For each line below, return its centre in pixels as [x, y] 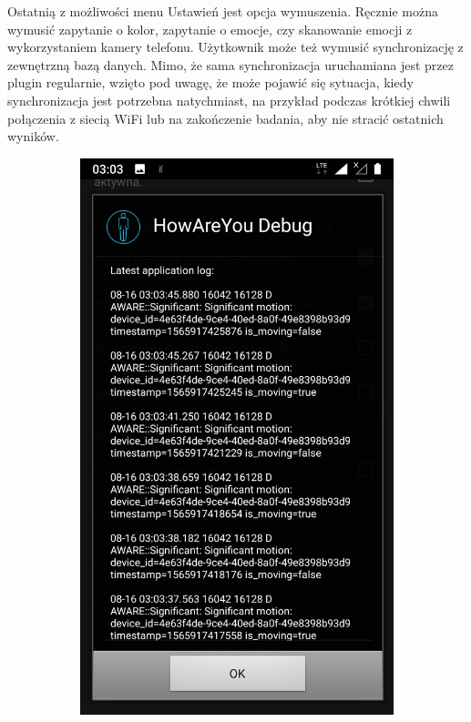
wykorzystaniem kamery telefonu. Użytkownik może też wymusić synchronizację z [235, 47]
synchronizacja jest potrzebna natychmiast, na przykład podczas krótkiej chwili [229, 100]
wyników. [33, 136]
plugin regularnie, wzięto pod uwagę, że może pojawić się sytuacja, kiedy [210, 82]
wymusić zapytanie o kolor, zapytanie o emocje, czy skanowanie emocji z [210, 29]
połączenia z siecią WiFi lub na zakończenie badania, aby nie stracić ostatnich [225, 118]
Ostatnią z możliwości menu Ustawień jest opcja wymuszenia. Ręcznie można [223, 11]
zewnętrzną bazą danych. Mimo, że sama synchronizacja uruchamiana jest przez [230, 64]
